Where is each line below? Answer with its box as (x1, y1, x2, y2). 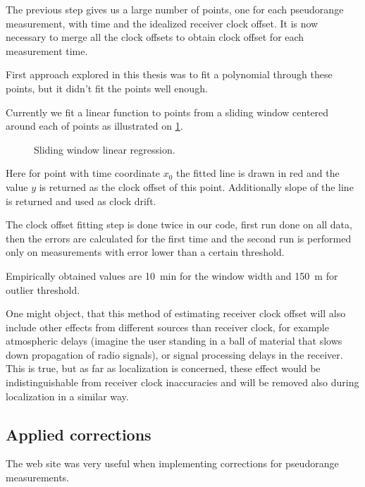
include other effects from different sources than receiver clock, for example (6, 319, 329, 334)
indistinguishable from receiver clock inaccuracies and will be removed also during (6, 375, 359, 390)
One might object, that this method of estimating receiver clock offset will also (6, 306, 346, 321)
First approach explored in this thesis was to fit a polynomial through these (6, 67, 333, 82)
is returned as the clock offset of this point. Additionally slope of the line (39, 179, 354, 194)
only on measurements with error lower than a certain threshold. (6, 245, 285, 259)
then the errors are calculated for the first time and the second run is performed (6, 230, 352, 245)
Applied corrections (6, 423, 151, 445)
